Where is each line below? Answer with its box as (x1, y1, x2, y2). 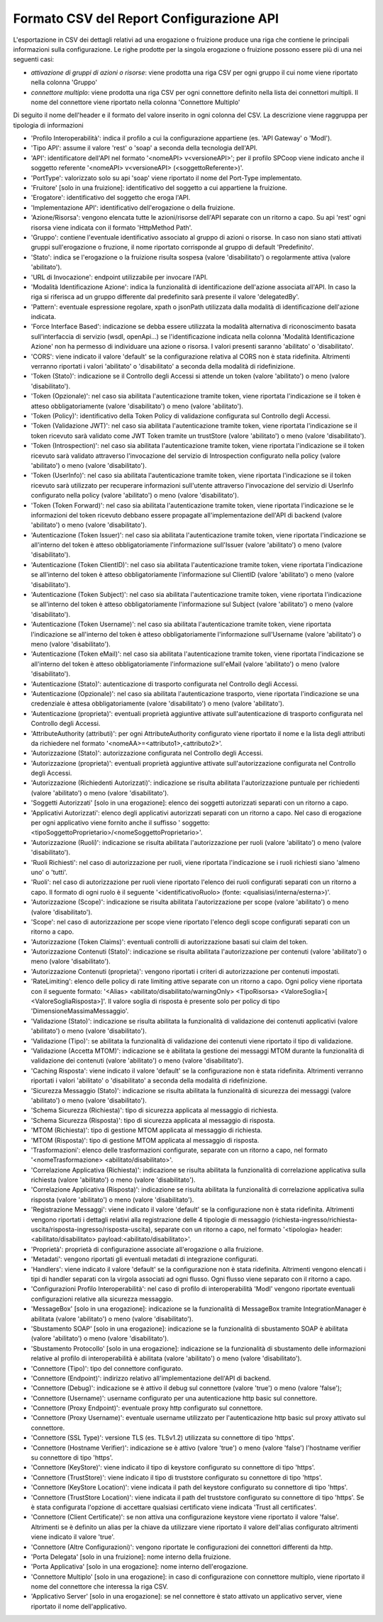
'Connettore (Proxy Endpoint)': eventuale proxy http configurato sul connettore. (30, 1404, 263, 1412)
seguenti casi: (13, 55, 55, 64)
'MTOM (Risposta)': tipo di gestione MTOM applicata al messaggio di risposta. (30, 1136, 260, 1144)
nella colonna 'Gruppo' (30, 78, 98, 86)
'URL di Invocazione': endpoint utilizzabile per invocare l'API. (30, 273, 209, 281)
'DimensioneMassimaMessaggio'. (30, 1007, 129, 1015)
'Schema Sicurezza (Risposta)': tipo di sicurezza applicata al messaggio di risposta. (30, 1116, 276, 1124)
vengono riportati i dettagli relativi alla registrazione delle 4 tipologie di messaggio (30, 1215, 271, 1224)
